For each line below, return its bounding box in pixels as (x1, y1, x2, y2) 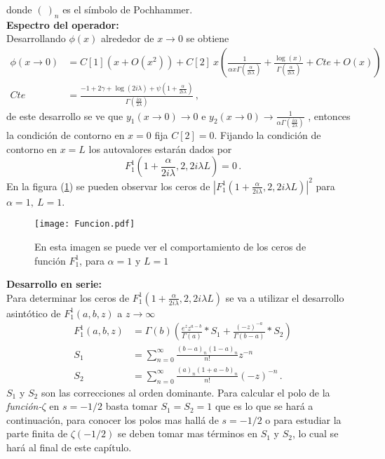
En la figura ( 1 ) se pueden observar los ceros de (6, 178, 210, 193)
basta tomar (105, 399, 158, 413)
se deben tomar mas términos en (118, 426, 258, 441)
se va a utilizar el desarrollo (225, 290, 344, 305)
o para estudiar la (265, 412, 342, 427)
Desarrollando (6, 31, 66, 46)
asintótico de (6, 305, 61, 320)
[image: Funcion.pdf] (34, 219, 135, 229)
